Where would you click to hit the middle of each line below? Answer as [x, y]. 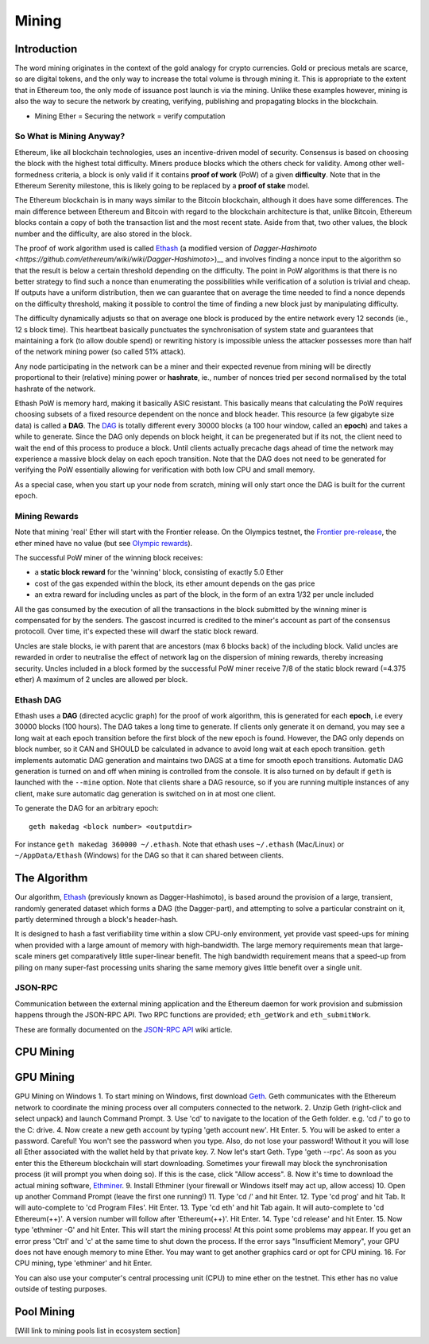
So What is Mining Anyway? [70, 137]
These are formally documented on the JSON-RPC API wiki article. [124, 1029]
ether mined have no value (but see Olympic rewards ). [104, 543]
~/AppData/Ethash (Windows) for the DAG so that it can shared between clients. [149, 855]
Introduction [46, 49]
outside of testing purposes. [61, 1289]
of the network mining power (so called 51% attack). [100, 352]
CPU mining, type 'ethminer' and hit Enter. [83, 1263]
